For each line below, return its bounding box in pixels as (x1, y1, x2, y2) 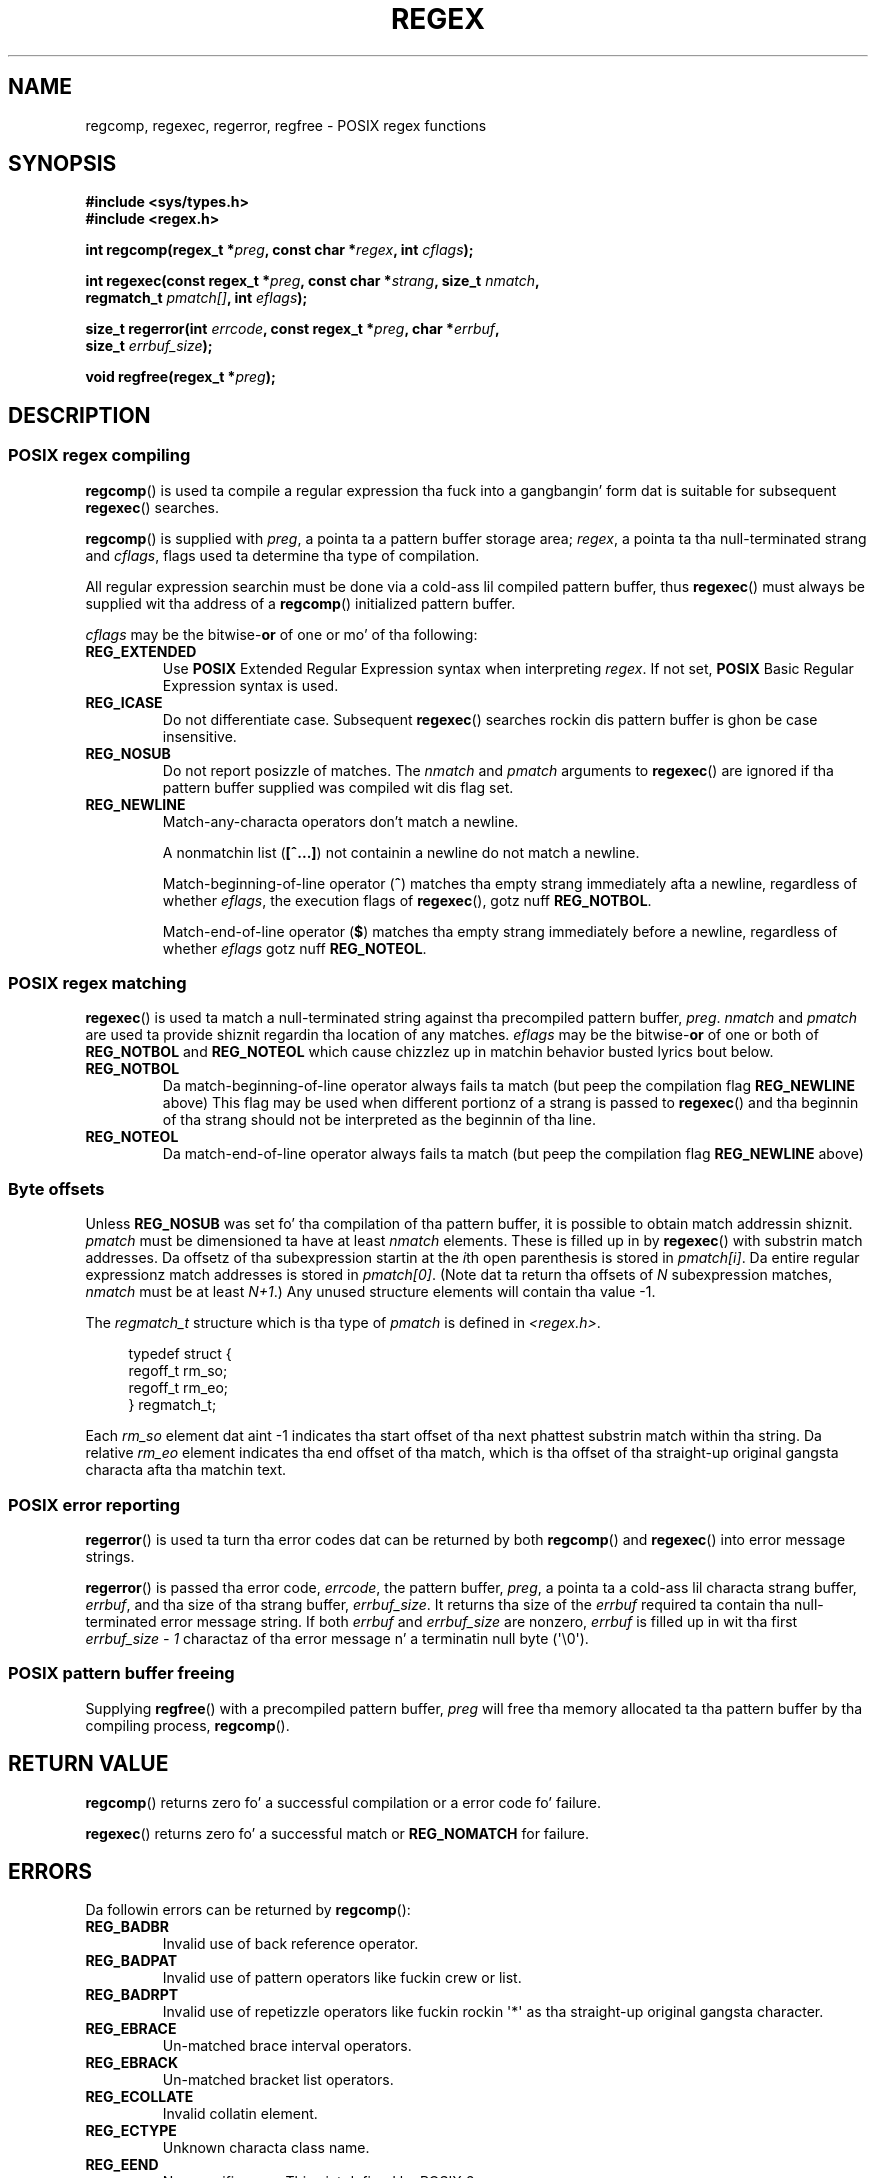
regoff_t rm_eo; (128, 1379, 229, 1397)
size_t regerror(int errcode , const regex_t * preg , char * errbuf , (85, 320, 500, 338)
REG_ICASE (85, 693, 163, 711)
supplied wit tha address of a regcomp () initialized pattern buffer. (85, 594, 516, 612)
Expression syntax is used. (162, 676, 339, 694)
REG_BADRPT (85, 1986, 179, 2004)
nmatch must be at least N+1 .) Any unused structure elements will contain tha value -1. (85, 1283, 656, 1301)
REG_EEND (85, 2156, 159, 2174)
